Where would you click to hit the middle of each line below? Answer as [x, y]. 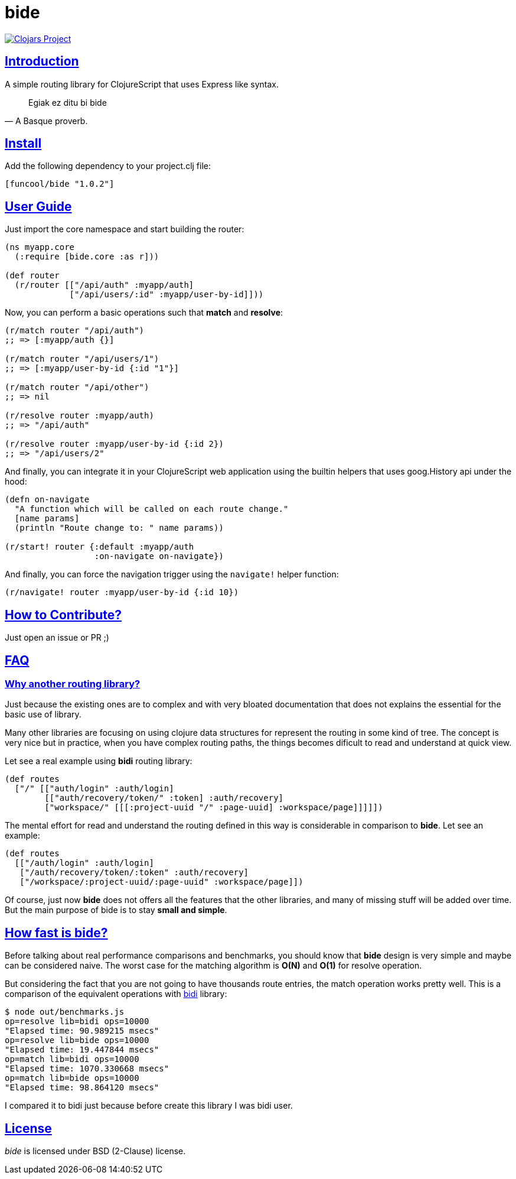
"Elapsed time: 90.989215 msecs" [82, 1031]
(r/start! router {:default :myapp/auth [99, 547]
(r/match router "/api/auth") [75, 331]
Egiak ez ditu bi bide [68, 102]
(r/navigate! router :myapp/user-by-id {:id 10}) [122, 592]
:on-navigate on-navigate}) [159, 556]
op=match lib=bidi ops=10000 [72, 1059]
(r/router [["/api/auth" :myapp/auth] [104, 285]
